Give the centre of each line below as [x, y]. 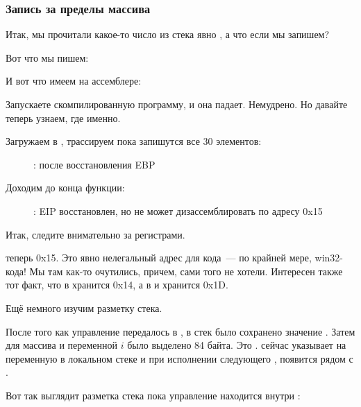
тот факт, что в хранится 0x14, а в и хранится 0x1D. [117, 285]
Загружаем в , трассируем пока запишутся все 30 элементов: [134, 141]
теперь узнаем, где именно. [63, 118]
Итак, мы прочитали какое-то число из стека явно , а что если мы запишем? [168, 34]
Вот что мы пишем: [47, 57]
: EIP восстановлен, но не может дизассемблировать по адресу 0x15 [178, 210]
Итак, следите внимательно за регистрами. [95, 234]
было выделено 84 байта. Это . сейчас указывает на [237, 345]
